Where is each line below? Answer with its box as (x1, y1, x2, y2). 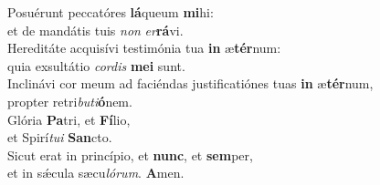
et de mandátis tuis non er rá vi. (7, 20, 184, 39)
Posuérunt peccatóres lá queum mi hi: (7, 3, 214, 21)
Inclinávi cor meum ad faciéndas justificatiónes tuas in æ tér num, (7, 74, 374, 93)
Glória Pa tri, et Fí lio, (7, 109, 131, 128)
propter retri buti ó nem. (7, 91, 132, 110)
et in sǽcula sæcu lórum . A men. (7, 163, 185, 182)
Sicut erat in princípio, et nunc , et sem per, (7, 145, 253, 164)
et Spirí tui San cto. (7, 128, 112, 147)
